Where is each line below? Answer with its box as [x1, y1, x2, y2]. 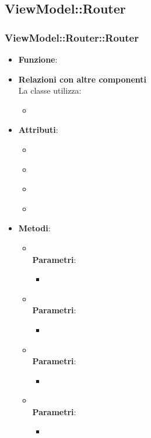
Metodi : [18, 222, 51, 234]
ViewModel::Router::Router [5, 30, 139, 45]
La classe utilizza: [18, 84, 82, 97]
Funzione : [18, 53, 58, 65]
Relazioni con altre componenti [18, 73, 147, 85]
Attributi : [18, 124, 58, 136]
